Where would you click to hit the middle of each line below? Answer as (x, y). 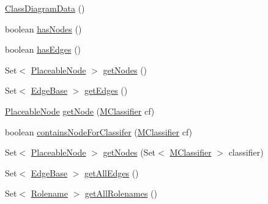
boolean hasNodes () (43, 28)
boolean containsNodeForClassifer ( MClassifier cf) (99, 131)
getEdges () (106, 90)
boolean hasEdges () (43, 49)
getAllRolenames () (121, 193)
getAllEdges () (111, 172)
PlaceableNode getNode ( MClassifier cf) (80, 111)
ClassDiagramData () (45, 8)
